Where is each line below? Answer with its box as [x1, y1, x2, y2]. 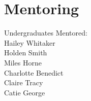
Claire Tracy [4, 77, 43, 88]
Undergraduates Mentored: [4, 27, 87, 38]
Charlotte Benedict [4, 67, 64, 78]
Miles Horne [4, 57, 42, 68]
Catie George [4, 87, 45, 97]
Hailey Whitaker [4, 37, 55, 48]
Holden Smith [4, 47, 47, 58]
